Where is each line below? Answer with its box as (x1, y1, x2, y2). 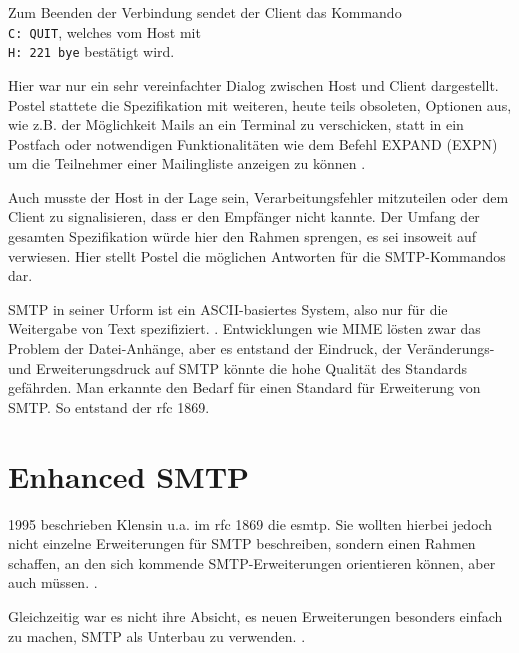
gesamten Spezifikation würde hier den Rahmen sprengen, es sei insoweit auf (8, 226, 477, 247)
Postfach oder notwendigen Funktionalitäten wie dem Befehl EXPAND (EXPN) (8, 133, 498, 154)
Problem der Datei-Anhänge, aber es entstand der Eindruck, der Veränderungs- (8, 338, 495, 359)
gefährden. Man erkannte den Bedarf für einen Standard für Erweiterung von (8, 377, 481, 398)
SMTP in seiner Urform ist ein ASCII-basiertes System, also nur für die (8, 298, 448, 319)
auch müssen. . (8, 572, 98, 593)
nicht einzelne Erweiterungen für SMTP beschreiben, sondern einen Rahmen (8, 533, 476, 554)
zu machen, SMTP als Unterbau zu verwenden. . (8, 625, 306, 646)
